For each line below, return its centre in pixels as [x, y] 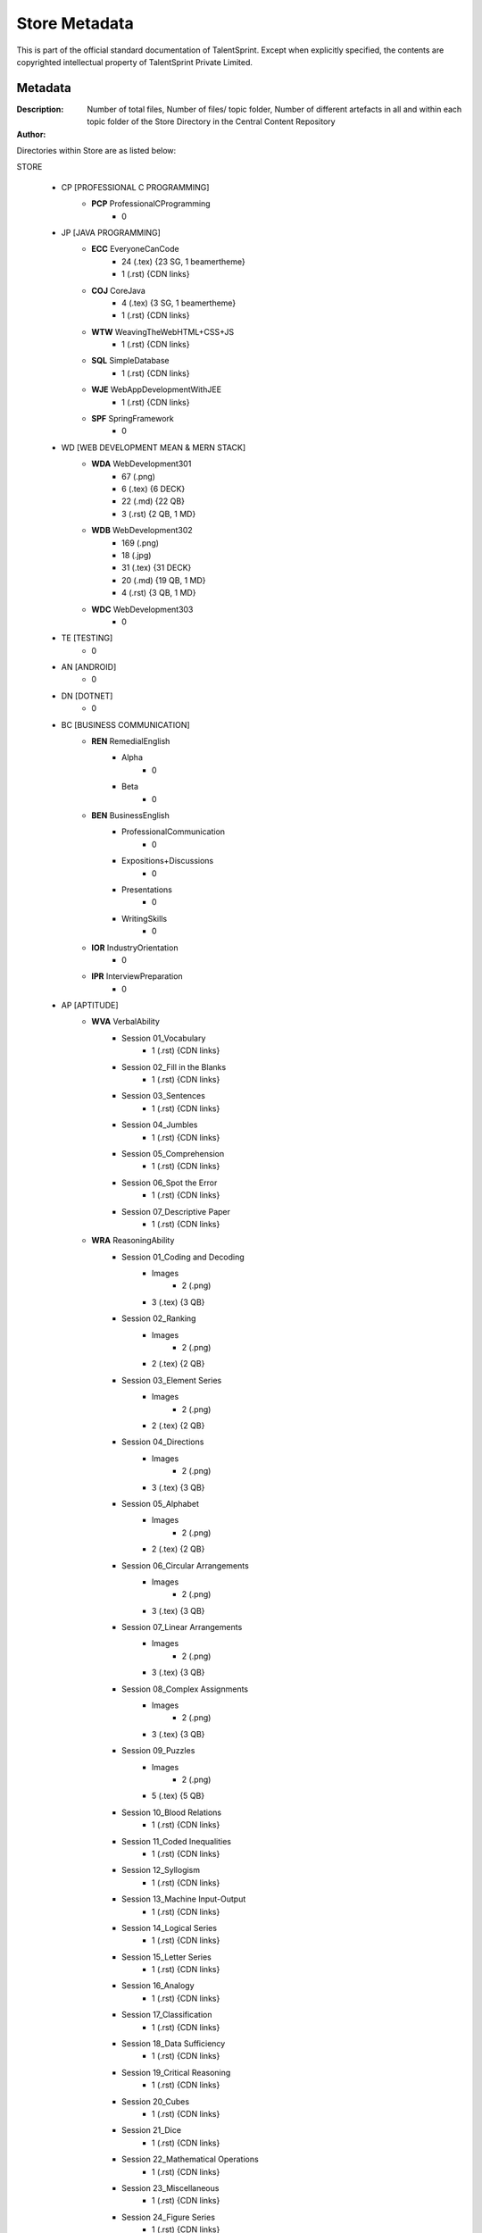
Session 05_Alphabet [161, 1503]
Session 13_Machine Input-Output [184, 1899]
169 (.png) [141, 543]
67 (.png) [139, 476]
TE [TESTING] [87, 638]
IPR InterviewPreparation [137, 976]
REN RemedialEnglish [131, 741]
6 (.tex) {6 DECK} [154, 489]
